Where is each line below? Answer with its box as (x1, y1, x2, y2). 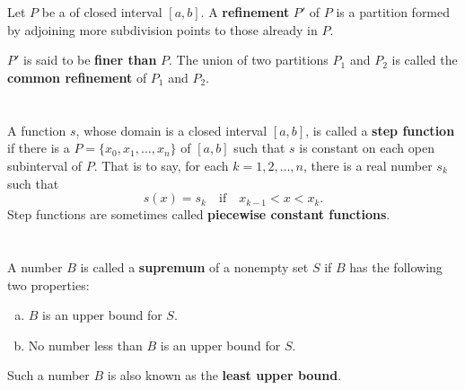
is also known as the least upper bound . (107, 366, 342, 385)
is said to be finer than (23, 50, 157, 69)
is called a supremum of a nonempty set (80, 257, 309, 276)
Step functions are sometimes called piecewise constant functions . (7, 205, 390, 224)
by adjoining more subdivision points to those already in (7, 20, 318, 39)
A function (7, 120, 66, 139)
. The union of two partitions (169, 50, 329, 69)
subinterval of (7, 155, 82, 174)
